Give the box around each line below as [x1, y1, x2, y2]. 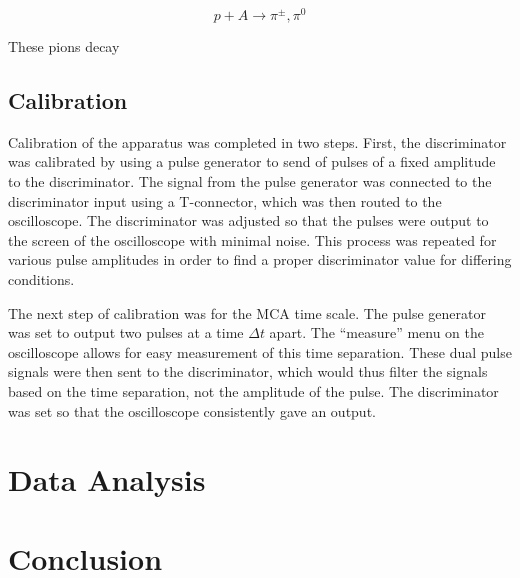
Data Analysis [8, 459, 206, 500]
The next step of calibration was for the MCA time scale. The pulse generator [8, 302, 486, 323]
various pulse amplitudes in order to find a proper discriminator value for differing [8, 249, 512, 270]
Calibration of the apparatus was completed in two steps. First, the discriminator [8, 131, 507, 152]
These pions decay [8, 36, 120, 57]
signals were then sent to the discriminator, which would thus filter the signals [8, 361, 488, 382]
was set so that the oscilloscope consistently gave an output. [8, 400, 376, 421]
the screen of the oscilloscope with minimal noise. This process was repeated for [8, 229, 497, 250]
